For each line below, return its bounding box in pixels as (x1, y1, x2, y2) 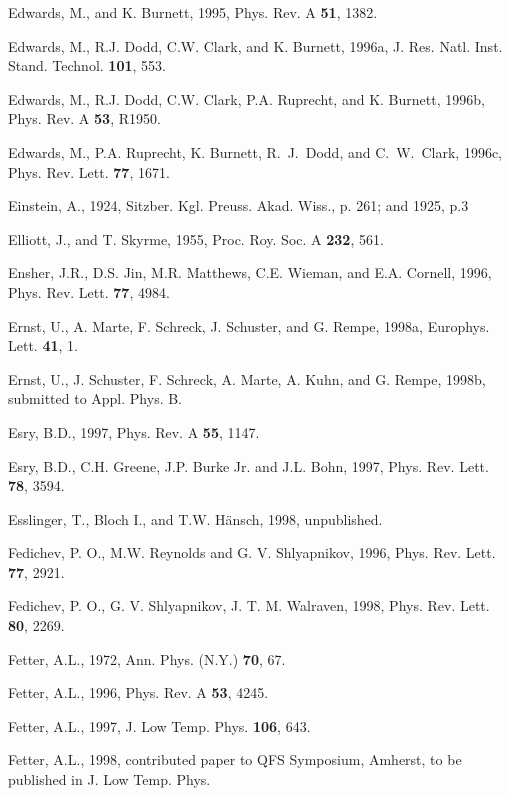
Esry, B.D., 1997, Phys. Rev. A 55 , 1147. (8, 421, 260, 442)
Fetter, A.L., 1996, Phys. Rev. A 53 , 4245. (8, 682, 269, 703)
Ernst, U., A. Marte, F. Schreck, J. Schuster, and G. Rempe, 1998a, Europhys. (8, 315, 490, 336)
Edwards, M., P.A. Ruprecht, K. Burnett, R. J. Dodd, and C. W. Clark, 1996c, (8, 141, 503, 162)
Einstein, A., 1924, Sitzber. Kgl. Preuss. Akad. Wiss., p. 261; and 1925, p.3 (8, 195, 469, 216)
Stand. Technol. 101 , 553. (8, 55, 166, 76)
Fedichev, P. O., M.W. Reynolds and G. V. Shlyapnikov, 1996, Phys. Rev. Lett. (8, 542, 496, 563)
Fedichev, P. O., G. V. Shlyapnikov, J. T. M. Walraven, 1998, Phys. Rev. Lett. (8, 595, 490, 616)
